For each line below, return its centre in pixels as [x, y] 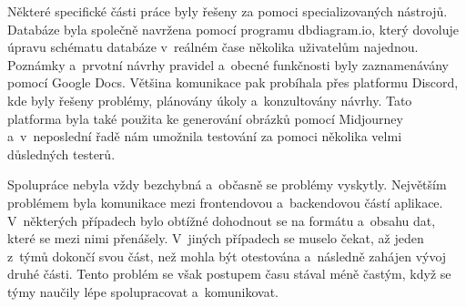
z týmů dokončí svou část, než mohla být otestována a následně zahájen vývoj [227, 256]
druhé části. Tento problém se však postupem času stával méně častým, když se [229, 274]
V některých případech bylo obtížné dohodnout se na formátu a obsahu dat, [222, 220]
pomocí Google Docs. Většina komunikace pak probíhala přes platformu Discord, [233, 82]
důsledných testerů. [61, 153]
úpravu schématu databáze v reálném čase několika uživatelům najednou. [213, 47]
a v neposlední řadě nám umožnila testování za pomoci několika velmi [205, 136]
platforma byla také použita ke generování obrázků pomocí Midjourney [205, 118]
